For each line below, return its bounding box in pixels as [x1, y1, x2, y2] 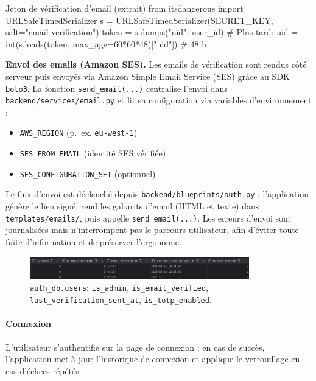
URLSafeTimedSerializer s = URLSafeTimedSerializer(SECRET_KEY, [5, 13, 273, 26]
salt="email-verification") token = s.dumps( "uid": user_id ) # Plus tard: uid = [5, 26, 298, 38]
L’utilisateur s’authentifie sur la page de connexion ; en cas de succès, [5, 340, 265, 353]
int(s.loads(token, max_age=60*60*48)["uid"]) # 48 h [5, 37, 206, 50]
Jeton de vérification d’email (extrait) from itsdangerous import [5, 2, 244, 14]
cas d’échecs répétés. [5, 364, 82, 377]
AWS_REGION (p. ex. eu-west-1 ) [19, 126, 138, 139]
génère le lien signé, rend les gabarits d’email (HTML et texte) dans [5, 200, 259, 212]
